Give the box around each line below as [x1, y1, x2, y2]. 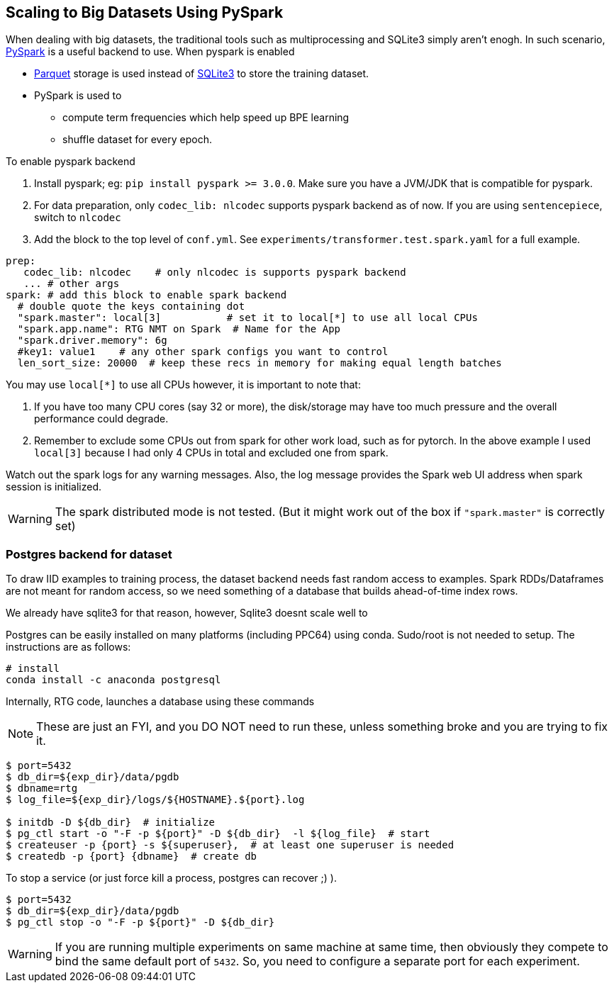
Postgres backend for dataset [6, 546, 172, 561]
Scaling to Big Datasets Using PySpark [6, 4, 284, 21]
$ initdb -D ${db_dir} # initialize [6, 816, 216, 829]
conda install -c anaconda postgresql [6, 674, 221, 686]
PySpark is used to [34, 89, 122, 102]
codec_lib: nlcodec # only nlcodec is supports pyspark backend [23, 266, 406, 279]
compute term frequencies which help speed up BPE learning [62, 111, 350, 124]
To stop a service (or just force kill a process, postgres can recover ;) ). [6, 872, 337, 885]
